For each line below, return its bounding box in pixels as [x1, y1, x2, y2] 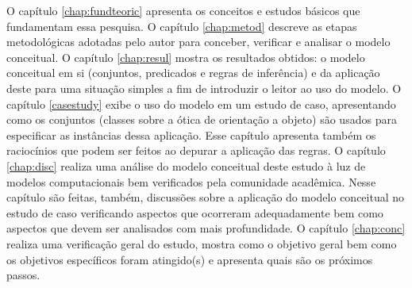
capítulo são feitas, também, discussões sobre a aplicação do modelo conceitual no [6, 189, 405, 205]
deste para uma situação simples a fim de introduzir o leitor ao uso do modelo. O [6, 79, 402, 96]
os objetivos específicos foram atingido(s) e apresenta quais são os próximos [6, 251, 373, 267]
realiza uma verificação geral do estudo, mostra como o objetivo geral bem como [6, 235, 397, 252]
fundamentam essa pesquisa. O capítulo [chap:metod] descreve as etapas [6, 17, 357, 34]
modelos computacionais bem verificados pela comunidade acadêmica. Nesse [6, 173, 376, 190]
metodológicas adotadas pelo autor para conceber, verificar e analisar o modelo [6, 33, 391, 50]
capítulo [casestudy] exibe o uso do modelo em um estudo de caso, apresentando [6, 95, 396, 112]
